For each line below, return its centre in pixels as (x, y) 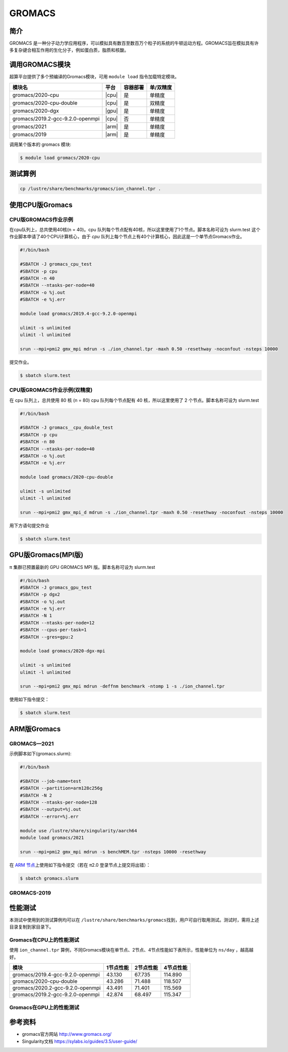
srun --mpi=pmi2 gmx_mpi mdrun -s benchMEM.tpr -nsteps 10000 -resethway (113, 852)
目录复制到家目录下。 (32, 927)
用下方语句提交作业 (29, 525)
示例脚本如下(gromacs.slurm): (40, 754)
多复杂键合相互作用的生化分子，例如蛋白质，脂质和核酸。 (69, 50)
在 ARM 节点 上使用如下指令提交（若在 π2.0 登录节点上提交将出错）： (80, 865)
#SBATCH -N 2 (36, 795)
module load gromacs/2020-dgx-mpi (63, 651)
